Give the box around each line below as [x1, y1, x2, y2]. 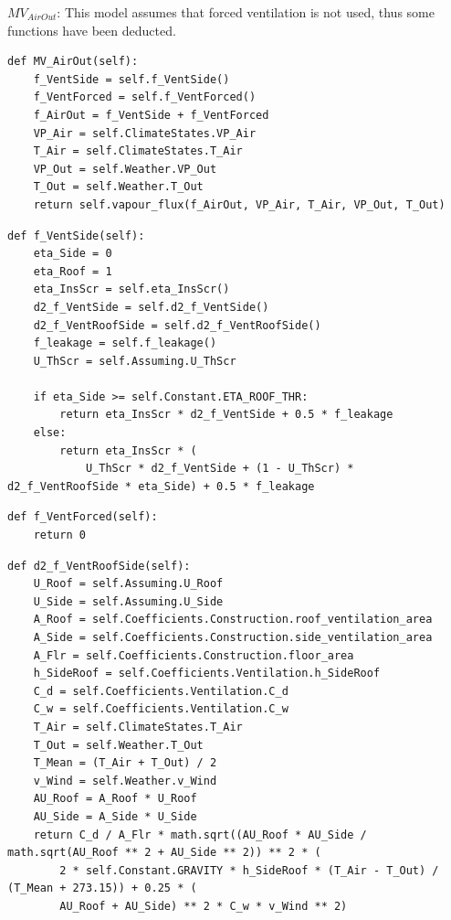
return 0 [33, 529, 86, 542]
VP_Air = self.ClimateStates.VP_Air [33, 126, 257, 140]
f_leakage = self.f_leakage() [33, 337, 217, 350]
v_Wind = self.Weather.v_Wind [33, 774, 217, 787]
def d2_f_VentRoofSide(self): [7, 559, 191, 572]
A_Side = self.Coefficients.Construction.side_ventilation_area [33, 631, 433, 644]
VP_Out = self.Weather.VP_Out [33, 162, 217, 176]
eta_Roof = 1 [33, 264, 112, 278]
